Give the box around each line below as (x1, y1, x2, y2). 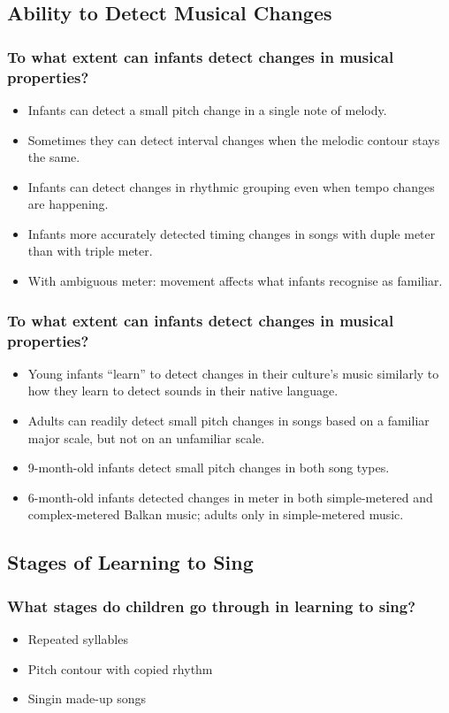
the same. (27, 148, 80, 166)
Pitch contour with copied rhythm (27, 659, 213, 678)
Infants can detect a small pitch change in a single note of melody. (27, 100, 387, 119)
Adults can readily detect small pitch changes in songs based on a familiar (27, 411, 430, 429)
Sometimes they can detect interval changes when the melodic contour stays (27, 130, 440, 149)
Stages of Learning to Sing (7, 548, 254, 576)
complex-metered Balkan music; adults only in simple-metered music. (27, 505, 404, 524)
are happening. (27, 195, 109, 213)
